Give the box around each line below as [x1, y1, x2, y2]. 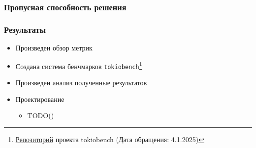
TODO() [27, 110, 54, 121]
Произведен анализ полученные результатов [15, 77, 147, 87]
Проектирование [15, 94, 64, 104]
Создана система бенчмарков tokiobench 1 [15, 59, 142, 71]
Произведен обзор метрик [15, 43, 93, 53]
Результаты [4, 23, 46, 35]
